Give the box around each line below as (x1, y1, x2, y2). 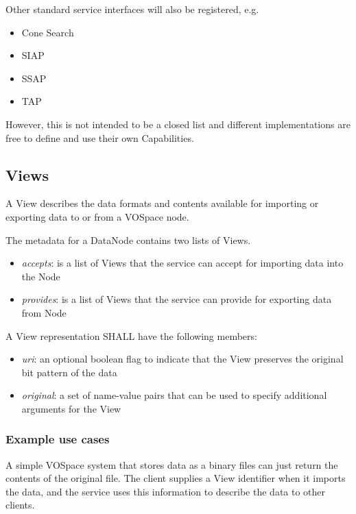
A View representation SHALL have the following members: (5, 328, 257, 343)
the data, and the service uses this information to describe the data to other (5, 484, 326, 498)
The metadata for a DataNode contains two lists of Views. (5, 232, 251, 247)
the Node (21, 269, 60, 283)
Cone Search (21, 25, 74, 39)
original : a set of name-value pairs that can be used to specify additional (21, 388, 327, 402)
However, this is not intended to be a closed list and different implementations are (5, 117, 351, 131)
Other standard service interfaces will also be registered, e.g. (5, 2, 259, 16)
